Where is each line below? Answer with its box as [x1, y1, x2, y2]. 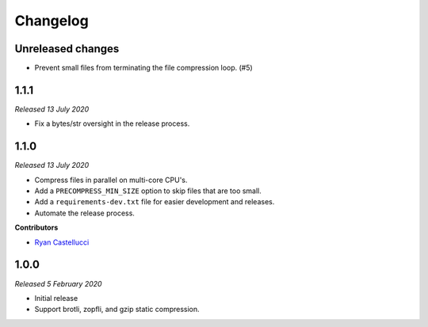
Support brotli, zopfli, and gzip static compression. [34, 305, 200, 314]
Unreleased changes [14, 42, 120, 55]
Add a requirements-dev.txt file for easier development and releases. [34, 197, 275, 207]
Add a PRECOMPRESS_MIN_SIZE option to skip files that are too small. [34, 186, 262, 196]
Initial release [34, 293, 78, 302]
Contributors [14, 222, 59, 233]
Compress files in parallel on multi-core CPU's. [34, 175, 188, 184]
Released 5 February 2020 [14, 279, 102, 288]
